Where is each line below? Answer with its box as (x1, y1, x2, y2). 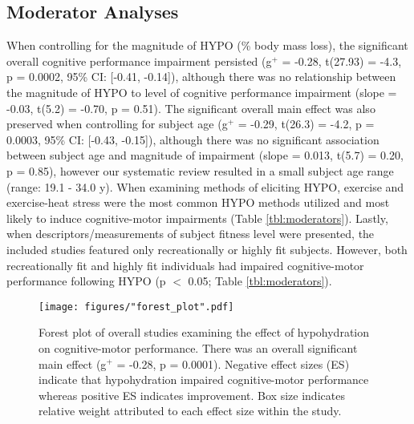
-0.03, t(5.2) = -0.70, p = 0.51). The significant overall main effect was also (6, 99, 375, 116)
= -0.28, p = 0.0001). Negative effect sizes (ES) (116, 355, 350, 372)
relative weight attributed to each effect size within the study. (39, 402, 342, 419)
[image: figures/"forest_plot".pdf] (39, 301, 234, 313)
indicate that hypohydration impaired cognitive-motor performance (39, 371, 369, 388)
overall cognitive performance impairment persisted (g (6, 52, 272, 69)
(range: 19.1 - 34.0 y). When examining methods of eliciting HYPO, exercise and (6, 178, 404, 195)
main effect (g (39, 355, 107, 372)
